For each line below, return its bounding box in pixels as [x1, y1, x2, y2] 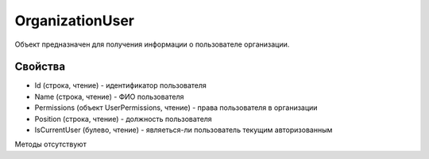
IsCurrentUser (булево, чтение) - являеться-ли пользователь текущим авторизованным [34, 125, 333, 134]
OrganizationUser [14, 12, 135, 29]
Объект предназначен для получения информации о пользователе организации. [14, 40, 290, 49]
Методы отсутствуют [14, 139, 87, 150]
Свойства [14, 60, 66, 74]
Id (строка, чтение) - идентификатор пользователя [34, 81, 207, 90]
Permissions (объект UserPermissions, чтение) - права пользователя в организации [34, 103, 318, 112]
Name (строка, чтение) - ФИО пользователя [34, 92, 184, 101]
